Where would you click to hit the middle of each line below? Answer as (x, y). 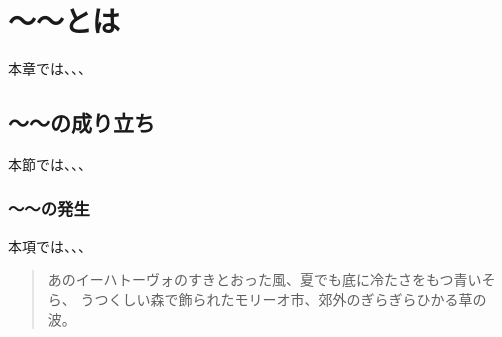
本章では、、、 (50, 68)
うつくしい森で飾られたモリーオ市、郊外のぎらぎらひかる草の (283, 298)
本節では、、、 (50, 163)
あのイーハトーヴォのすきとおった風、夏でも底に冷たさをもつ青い (264, 279)
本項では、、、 (50, 245)
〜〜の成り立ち (81, 122)
